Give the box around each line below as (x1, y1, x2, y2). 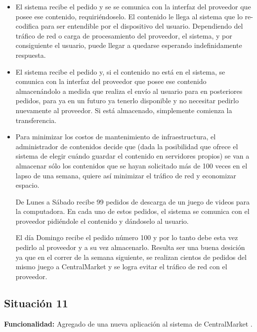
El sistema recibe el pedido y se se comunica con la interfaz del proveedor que (15, 1, 251, 11)
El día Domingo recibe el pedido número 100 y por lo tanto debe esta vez (15, 232, 238, 243)
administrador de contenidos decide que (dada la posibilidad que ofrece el (15, 141, 238, 151)
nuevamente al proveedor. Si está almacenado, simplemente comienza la (15, 105, 232, 115)
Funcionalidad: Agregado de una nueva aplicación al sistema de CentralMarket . (4, 318, 253, 329)
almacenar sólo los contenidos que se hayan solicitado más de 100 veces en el (15, 160, 248, 170)
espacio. (15, 180, 40, 190)
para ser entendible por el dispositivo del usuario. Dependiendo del (41, 21, 243, 31)
